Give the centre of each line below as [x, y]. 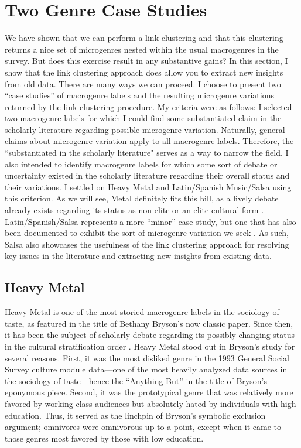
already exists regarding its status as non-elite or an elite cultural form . [134, 210]
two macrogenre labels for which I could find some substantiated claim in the [143, 118]
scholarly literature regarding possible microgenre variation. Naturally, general [145, 129]
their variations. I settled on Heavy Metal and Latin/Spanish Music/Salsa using [148, 187]
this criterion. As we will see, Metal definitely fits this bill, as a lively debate [142, 198]
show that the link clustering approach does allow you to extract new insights [144, 72]
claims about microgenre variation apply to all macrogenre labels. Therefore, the [149, 141]
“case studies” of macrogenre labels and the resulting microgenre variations [139, 95]
